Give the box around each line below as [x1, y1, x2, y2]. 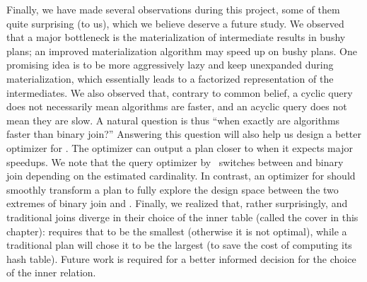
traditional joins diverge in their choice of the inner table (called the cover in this [6, 209, 359, 224]
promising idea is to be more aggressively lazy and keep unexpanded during [6, 57, 334, 72]
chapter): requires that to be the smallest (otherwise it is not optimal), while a [6, 223, 347, 238]
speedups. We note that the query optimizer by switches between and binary [6, 154, 344, 169]
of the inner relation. [6, 265, 96, 280]
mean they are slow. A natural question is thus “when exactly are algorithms [6, 112, 340, 127]
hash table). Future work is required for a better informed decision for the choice [6, 251, 356, 266]
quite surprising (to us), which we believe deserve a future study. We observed [6, 16, 344, 30]
